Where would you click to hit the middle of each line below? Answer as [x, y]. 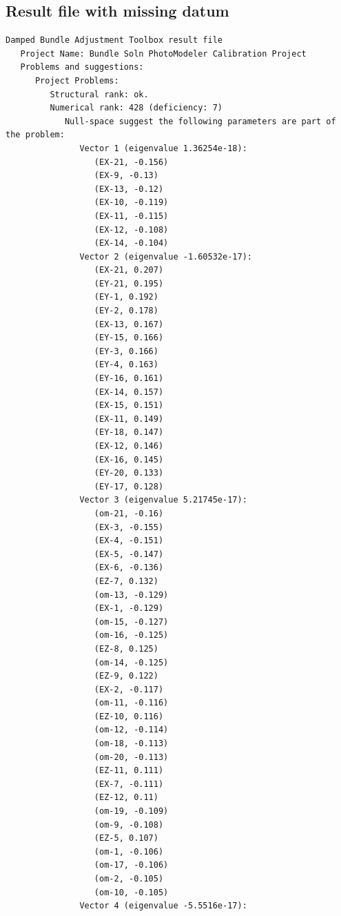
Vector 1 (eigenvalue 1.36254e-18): [163, 148]
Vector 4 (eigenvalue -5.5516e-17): [163, 906]
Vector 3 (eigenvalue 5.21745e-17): [163, 500]
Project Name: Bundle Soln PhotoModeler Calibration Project [163, 53]
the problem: [35, 135]
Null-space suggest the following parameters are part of [200, 121]
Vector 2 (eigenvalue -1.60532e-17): [166, 256]
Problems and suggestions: [82, 67]
